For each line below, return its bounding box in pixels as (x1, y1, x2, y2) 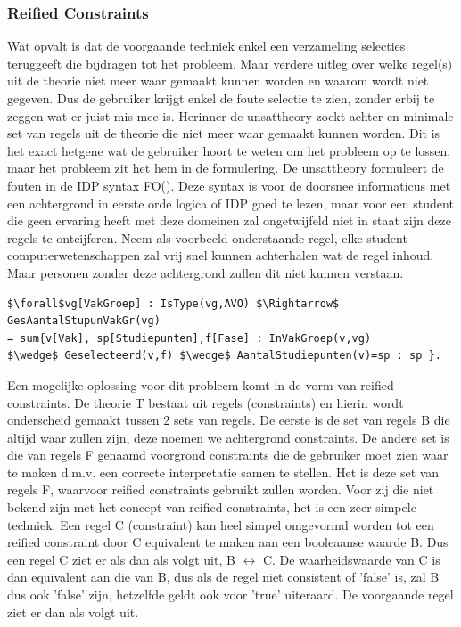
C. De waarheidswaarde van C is (262, 550, 440, 568)
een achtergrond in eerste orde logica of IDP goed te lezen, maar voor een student (7, 193, 454, 212)
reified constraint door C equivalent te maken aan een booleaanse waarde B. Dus (7, 533, 449, 551)
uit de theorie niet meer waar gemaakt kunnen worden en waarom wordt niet (7, 71, 429, 90)
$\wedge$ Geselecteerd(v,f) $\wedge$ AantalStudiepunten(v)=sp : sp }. (7, 349, 441, 362)
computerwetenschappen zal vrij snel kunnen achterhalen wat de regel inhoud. (7, 246, 434, 265)
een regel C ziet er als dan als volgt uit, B (7, 550, 235, 568)
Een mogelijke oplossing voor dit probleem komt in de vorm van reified (7, 375, 394, 394)
